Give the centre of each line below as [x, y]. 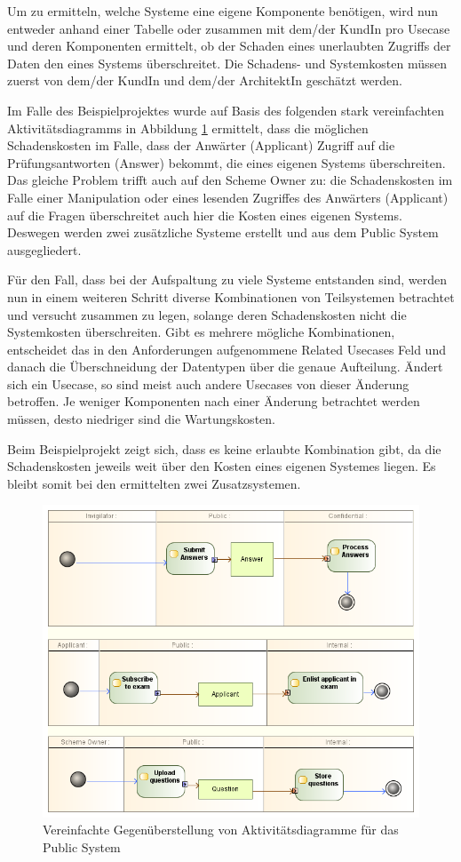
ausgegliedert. [44, 249]
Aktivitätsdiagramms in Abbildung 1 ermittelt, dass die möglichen [188, 128]
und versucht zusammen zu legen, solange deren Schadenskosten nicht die [207, 314]
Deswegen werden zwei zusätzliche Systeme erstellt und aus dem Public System [223, 232]
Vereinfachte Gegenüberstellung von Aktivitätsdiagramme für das [221, 830]
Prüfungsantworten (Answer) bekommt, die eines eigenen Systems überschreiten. [227, 162]
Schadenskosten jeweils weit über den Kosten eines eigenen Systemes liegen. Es [222, 466]
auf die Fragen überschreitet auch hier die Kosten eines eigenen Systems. [205, 215]
